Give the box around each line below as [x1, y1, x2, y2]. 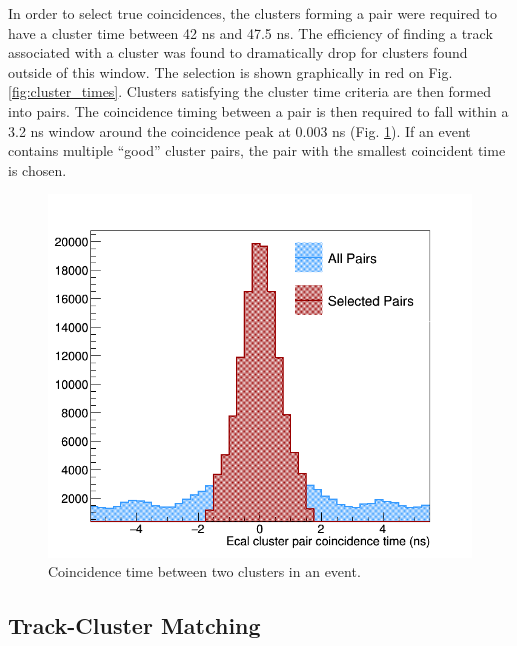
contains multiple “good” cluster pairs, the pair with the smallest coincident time [8, 140, 506, 161]
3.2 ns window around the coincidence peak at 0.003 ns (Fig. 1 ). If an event [8, 120, 471, 141]
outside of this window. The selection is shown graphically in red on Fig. [8, 61, 453, 82]
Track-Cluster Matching [8, 610, 261, 641]
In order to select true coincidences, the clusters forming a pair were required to [8, 3, 498, 23]
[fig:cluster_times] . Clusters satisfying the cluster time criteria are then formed [8, 81, 492, 102]
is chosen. [8, 159, 67, 180]
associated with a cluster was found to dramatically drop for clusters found [8, 42, 468, 63]
